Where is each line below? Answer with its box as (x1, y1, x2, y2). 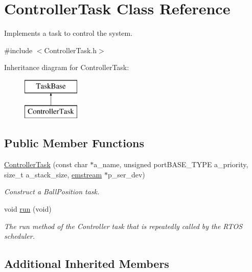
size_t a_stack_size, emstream (4, 169, 102, 179)
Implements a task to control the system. (4, 28, 133, 38)
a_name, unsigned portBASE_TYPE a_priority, (94, 159, 248, 170)
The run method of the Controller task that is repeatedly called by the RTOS (4, 220, 243, 231)
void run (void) (4, 203, 52, 214)
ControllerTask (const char (4, 159, 88, 170)
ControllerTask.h (44, 44, 97, 55)
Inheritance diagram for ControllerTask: (4, 62, 129, 73)
